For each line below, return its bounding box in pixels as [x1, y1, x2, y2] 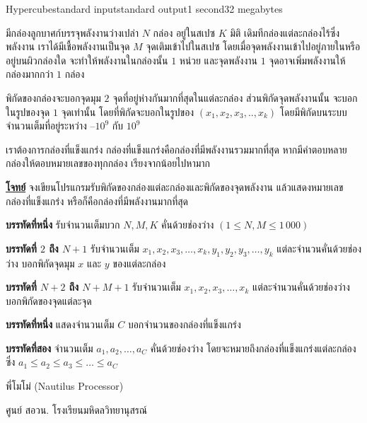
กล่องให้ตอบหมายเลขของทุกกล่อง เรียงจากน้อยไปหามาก [6, 156, 211, 170]
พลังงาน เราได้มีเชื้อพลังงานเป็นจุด [6, 39, 130, 54]
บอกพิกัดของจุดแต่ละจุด [6, 293, 92, 308]
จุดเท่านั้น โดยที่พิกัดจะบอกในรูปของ [61, 104, 194, 119]
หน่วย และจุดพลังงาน [179, 52, 258, 67]
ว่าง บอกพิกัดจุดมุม [6, 255, 75, 270]
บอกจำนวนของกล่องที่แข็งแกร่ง [127, 317, 241, 332]
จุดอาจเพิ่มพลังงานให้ [269, 52, 346, 67]
